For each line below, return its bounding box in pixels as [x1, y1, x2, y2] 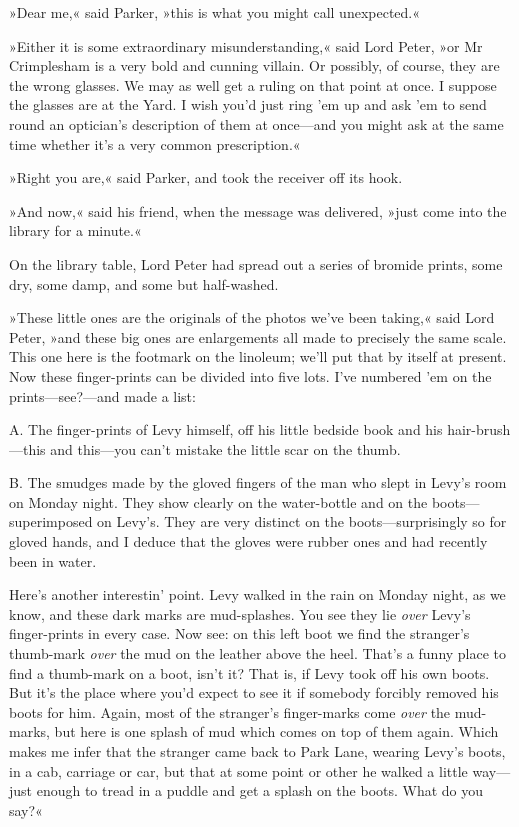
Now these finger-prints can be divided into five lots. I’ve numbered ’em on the [9, 365, 492, 386]
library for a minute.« [9, 220, 142, 241]
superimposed [9, 511, 93, 532]
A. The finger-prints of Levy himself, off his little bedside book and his [9, 419, 443, 440]
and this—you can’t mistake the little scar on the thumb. [50, 438, 401, 459]
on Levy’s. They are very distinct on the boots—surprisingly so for [97, 511, 507, 532]
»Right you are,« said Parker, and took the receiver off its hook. [9, 167, 403, 188]
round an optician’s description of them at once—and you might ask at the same [9, 113, 504, 134]
